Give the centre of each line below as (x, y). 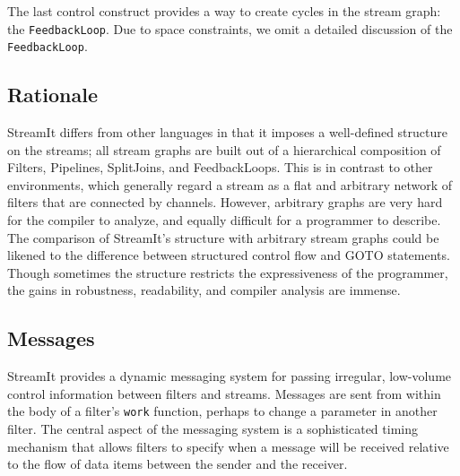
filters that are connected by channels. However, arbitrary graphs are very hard (225, 202)
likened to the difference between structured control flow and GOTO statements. (229, 255)
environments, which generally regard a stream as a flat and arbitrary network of (230, 184)
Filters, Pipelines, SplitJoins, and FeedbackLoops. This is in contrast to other (220, 167)
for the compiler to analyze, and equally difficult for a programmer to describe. (224, 220)
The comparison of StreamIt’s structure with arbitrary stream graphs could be (223, 237)
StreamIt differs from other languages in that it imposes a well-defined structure (227, 132)
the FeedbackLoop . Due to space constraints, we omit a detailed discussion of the (230, 28)
